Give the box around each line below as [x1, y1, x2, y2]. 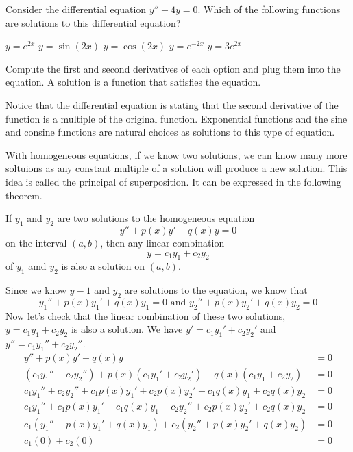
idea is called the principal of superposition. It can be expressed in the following [5, 174, 341, 188]
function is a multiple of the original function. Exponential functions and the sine [5, 111, 348, 125]
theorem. [5, 188, 42, 202]
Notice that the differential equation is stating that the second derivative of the [5, 97, 339, 112]
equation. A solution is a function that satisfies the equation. [5, 75, 261, 89]
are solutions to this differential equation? [5, 15, 181, 29]
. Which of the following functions [197, 2, 341, 16]
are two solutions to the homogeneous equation [57, 211, 255, 225]
